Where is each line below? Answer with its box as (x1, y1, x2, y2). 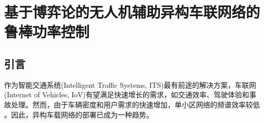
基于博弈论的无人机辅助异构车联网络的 (4, 2, 260, 22)
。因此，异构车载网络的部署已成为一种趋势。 (4, 109, 153, 119)
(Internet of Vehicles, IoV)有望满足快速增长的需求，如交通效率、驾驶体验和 (4, 89, 249, 100)
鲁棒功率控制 (4, 21, 90, 42)
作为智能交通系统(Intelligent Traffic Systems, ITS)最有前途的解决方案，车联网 (4, 79, 256, 90)
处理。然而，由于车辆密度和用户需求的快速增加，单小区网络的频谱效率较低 (11, 99, 260, 109)
